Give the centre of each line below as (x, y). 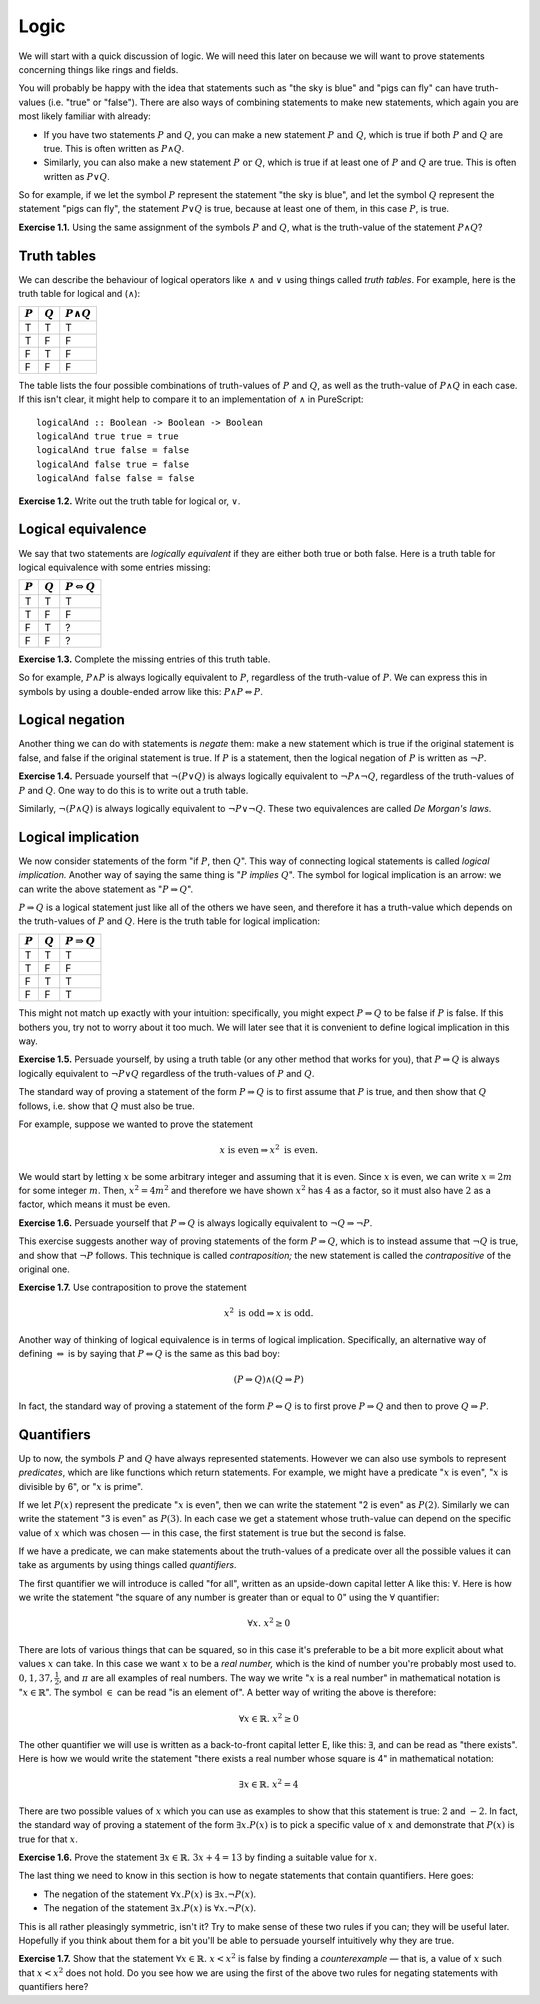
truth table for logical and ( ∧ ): (79, 294)
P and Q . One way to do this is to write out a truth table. (133, 790)
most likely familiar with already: (85, 116)
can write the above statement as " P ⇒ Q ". (106, 889)
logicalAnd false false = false (115, 478)
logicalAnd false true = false (113, 464)
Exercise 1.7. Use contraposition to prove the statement (132, 1287)
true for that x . (48, 1839)
